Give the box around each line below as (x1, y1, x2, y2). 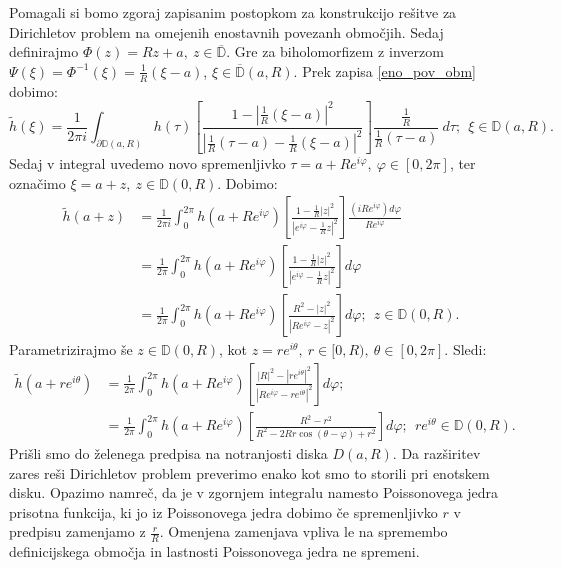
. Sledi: (444, 339, 487, 360)
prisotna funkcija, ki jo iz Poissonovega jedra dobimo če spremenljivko (9, 501, 438, 522)
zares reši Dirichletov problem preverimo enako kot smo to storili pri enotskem (9, 462, 490, 483)
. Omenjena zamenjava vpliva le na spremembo (159, 521, 448, 542)
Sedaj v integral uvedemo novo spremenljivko (9, 153, 286, 174)
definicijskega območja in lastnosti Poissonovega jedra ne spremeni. (9, 541, 420, 562)
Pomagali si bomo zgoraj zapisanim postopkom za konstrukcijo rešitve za (9, 2, 457, 22)
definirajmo (9, 41, 79, 62)
